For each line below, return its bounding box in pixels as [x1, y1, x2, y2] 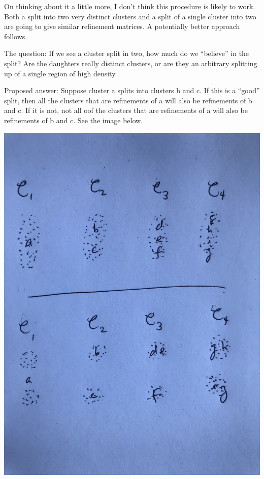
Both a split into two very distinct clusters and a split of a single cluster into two [4, 11, 256, 21]
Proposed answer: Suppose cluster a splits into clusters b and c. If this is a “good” [4, 85, 260, 96]
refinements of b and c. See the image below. [4, 115, 143, 125]
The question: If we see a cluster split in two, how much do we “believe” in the [4, 48, 249, 59]
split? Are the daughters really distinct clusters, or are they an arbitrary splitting [4, 58, 257, 68]
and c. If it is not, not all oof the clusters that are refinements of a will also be [4, 105, 248, 116]
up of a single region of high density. [4, 68, 117, 78]
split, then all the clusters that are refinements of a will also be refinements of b [4, 95, 252, 105]
